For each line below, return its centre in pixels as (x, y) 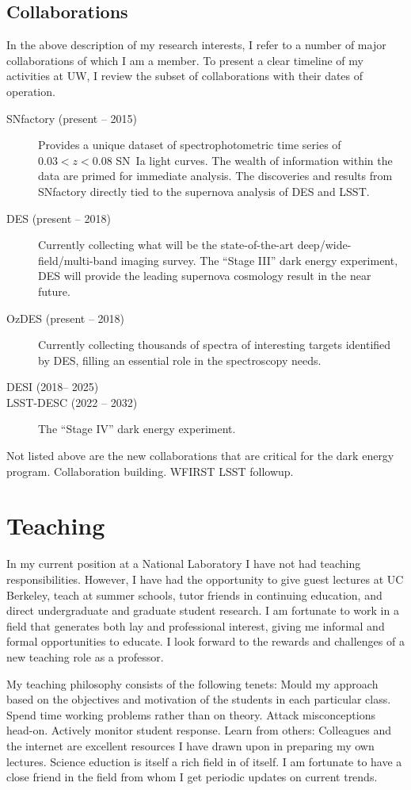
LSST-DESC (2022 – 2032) (72, 402)
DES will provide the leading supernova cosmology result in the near (205, 276)
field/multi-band (78, 260)
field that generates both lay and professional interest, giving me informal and (196, 625)
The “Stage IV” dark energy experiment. (137, 429)
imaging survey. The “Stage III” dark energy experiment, (259, 260)
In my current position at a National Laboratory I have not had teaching (184, 564)
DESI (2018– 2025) (53, 387)
